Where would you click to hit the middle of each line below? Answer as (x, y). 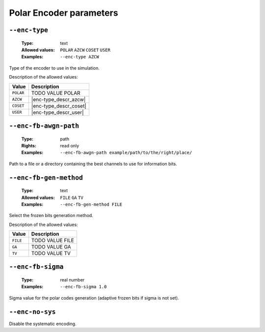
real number (72, 280)
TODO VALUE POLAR (56, 93)
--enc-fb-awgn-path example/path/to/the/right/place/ (126, 153)
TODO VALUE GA (51, 247)
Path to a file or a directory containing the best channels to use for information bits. (93, 164)
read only (70, 145)
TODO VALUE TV (51, 253)
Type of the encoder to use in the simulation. (54, 68)
